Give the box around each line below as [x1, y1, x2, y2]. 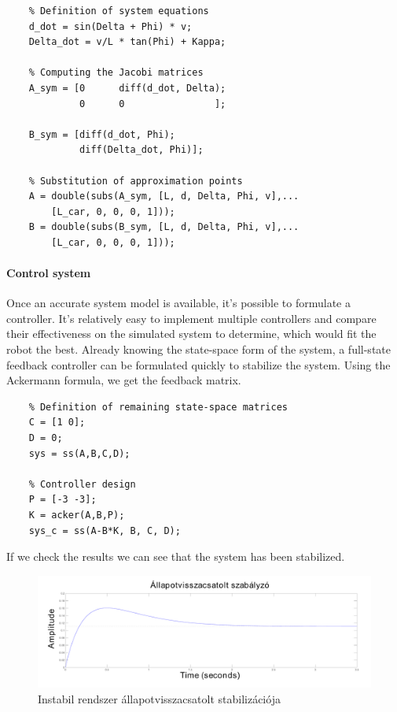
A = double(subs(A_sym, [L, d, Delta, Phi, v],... [28, 191, 300, 202]
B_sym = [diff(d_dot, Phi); [28, 128, 175, 140]
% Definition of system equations [28, 6, 209, 17]
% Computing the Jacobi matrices [28, 67, 204, 79]
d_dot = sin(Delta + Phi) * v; [28, 20, 193, 32]
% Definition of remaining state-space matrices [28, 401, 288, 413]
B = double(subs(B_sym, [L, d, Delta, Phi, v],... [28, 221, 300, 233]
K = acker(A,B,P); [28, 510, 125, 521]
